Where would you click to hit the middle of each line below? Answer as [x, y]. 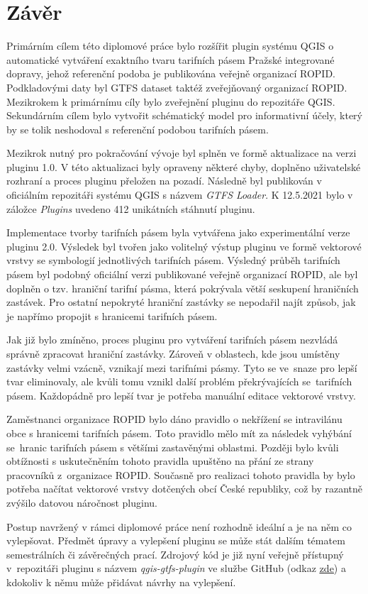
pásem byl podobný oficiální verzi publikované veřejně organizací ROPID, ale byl [182, 274]
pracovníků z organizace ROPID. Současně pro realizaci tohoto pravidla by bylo [181, 474]
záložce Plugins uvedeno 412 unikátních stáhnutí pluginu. [131, 208]
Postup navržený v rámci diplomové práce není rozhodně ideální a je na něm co [179, 526]
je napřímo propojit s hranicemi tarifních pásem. [112, 315]
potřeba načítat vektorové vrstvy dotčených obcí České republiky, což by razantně [185, 489]
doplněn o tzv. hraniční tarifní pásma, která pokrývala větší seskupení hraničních [183, 288]
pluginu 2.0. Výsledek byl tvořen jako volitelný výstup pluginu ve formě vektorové [184, 246]
